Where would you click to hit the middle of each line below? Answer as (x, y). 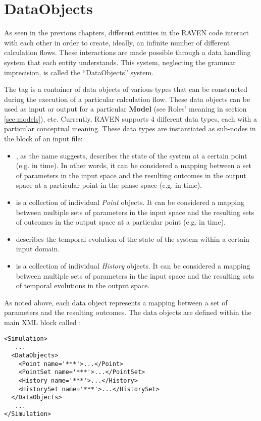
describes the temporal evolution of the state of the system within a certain (133, 239)
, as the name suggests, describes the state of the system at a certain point (132, 155)
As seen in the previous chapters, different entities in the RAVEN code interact (127, 33)
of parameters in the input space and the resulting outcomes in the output (131, 175)
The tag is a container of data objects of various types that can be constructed (126, 89)
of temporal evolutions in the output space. (83, 285)
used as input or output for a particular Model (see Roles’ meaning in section (125, 109)
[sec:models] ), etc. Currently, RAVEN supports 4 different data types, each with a (131, 118)
